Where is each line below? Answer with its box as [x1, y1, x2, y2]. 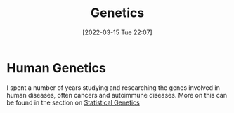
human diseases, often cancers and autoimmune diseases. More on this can [6, 91, 228, 99]
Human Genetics [6, 60, 107, 76]
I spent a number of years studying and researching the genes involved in [6, 83, 221, 92]
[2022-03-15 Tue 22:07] [82, 28, 152, 36]
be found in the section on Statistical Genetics [6, 98, 140, 107]
